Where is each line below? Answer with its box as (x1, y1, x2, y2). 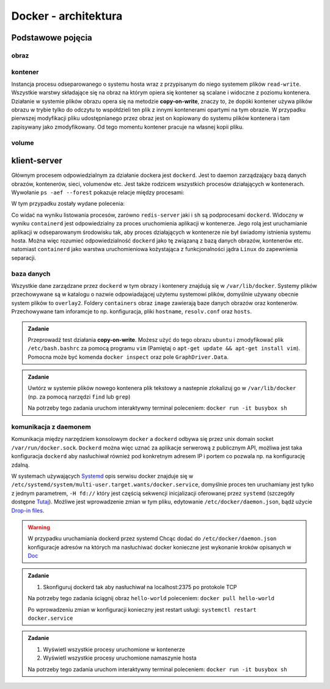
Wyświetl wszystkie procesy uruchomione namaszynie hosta (43, 654, 197, 661)
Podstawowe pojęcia (11, 32, 93, 43)
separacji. (11, 254, 37, 262)
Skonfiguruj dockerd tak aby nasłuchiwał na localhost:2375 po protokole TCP (43, 583, 237, 590)
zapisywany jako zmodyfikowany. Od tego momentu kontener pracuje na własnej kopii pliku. (11, 123, 244, 130)
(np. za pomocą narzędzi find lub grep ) (28, 393, 131, 401)
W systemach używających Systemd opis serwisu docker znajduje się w (11, 472, 194, 480)
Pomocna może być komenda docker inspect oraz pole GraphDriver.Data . (28, 353, 229, 361)
